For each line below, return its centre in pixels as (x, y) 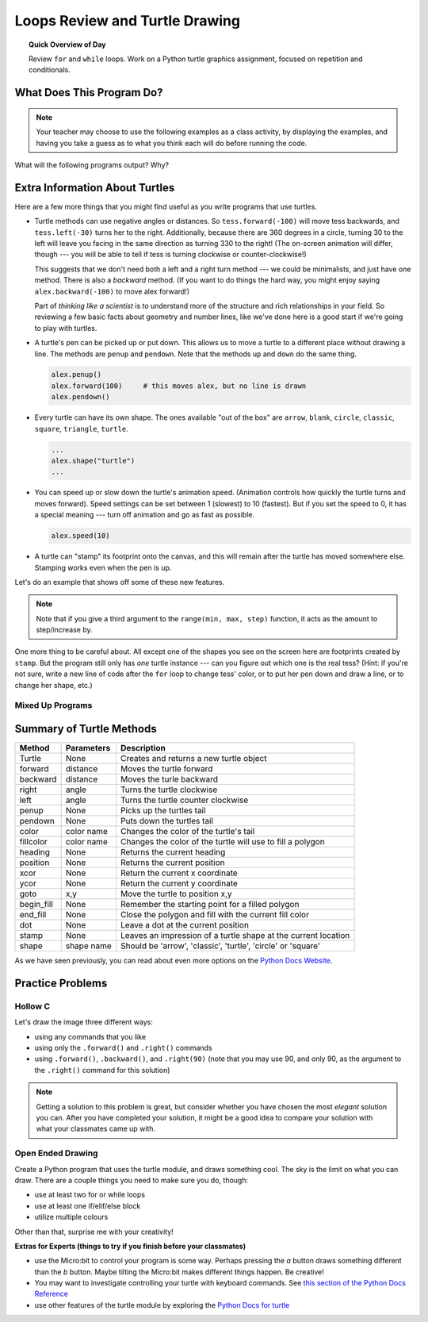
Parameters (88, 748)
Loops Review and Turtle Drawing (128, 21)
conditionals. (50, 70)
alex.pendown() (80, 397)
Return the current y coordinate (179, 883)
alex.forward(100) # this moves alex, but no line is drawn (179, 386)
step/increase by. (64, 630)
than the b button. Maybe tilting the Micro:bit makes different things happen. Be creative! (179, 1272)
